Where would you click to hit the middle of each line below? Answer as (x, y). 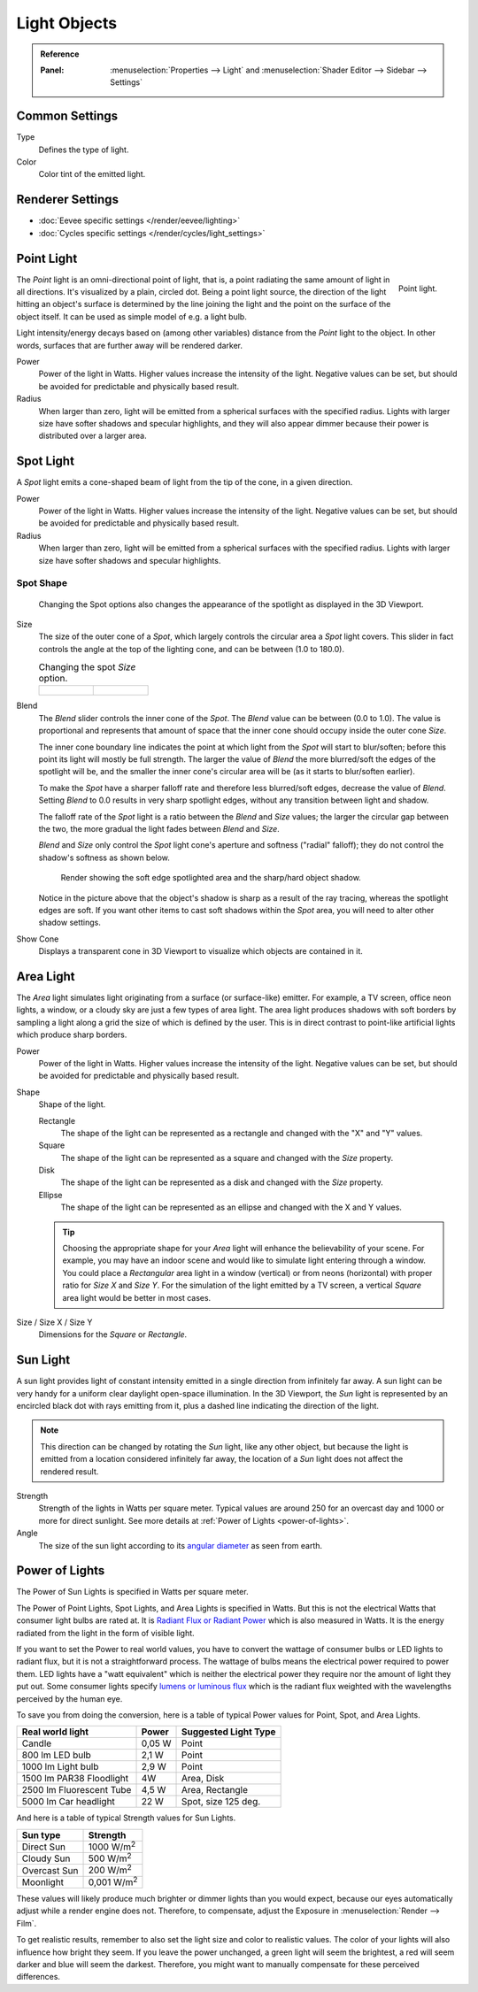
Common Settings (67, 116)
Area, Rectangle (215, 1790)
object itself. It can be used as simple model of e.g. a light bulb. (131, 316)
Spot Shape (42, 583)
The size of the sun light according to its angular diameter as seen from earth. (181, 1545)
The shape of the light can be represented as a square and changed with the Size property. (227, 1158)
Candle (37, 1743)
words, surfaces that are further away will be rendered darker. (130, 345)
